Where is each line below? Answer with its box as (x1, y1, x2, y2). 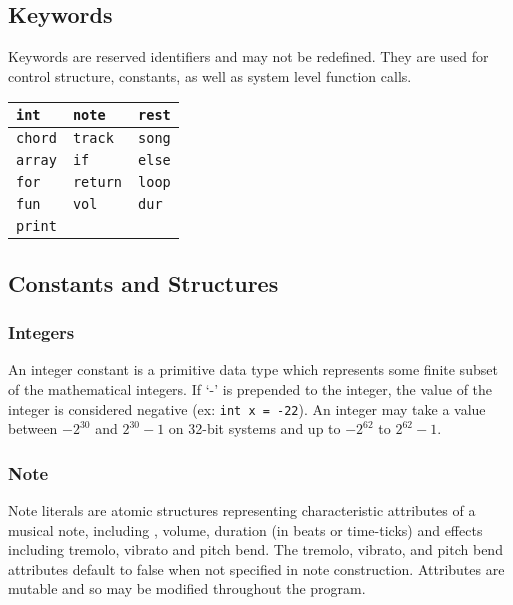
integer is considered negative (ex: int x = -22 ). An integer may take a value (8, 398, 486, 419)
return (72, 174, 123, 191)
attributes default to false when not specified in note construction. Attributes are (8, 558, 505, 579)
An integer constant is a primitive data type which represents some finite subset (8, 359, 498, 380)
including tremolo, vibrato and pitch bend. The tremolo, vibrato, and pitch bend (8, 539, 503, 560)
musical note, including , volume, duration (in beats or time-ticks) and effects (8, 519, 483, 540)
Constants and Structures (8, 267, 279, 298)
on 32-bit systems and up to (168, 418, 341, 439)
